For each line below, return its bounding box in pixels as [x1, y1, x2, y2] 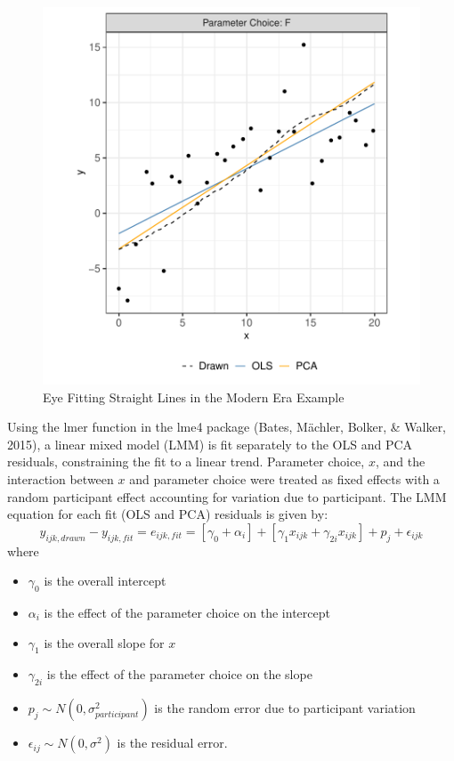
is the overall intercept [44, 571, 166, 590]
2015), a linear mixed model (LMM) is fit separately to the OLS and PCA [7, 434, 413, 453]
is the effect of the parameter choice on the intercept [44, 603, 330, 621]
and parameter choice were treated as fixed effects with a [129, 469, 440, 488]
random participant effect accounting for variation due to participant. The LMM [7, 487, 447, 506]
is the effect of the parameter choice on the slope [46, 665, 312, 684]
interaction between [7, 469, 114, 488]
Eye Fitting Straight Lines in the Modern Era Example [43, 387, 345, 406]
